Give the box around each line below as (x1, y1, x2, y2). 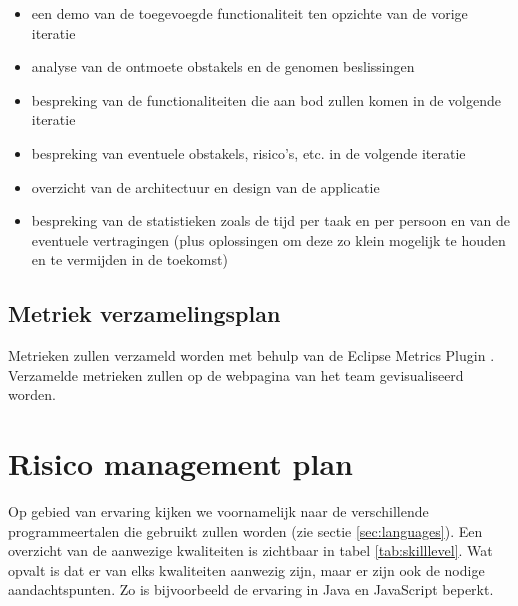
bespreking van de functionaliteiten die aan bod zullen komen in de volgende (31, 89, 501, 110)
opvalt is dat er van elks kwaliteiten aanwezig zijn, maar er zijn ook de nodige (8, 559, 485, 580)
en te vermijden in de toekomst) (31, 249, 228, 270)
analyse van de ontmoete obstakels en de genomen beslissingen (31, 56, 415, 77)
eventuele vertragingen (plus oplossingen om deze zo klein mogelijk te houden (31, 229, 506, 250)
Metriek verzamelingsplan (8, 298, 281, 329)
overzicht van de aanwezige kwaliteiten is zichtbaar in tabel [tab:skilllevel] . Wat (8, 540, 493, 561)
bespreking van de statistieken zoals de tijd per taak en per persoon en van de (31, 210, 510, 231)
